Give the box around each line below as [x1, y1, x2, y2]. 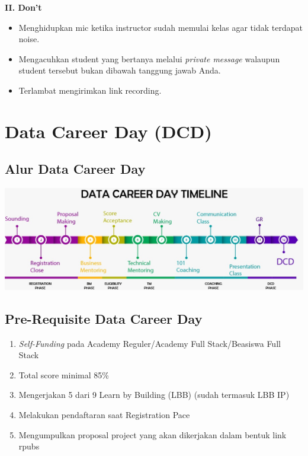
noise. [18, 33, 40, 45]
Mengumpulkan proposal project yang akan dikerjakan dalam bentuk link [18, 428, 287, 441]
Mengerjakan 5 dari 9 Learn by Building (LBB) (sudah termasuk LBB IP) [18, 388, 290, 401]
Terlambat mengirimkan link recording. [18, 84, 162, 96]
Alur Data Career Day [5, 160, 146, 178]
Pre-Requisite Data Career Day [5, 309, 203, 327]
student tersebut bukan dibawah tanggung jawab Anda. [18, 64, 221, 76]
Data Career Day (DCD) [5, 119, 212, 143]
